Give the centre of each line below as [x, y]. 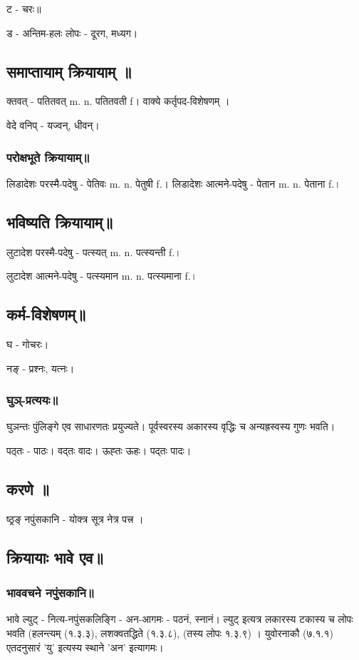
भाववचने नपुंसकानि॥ [50, 593]
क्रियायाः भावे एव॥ [55, 557]
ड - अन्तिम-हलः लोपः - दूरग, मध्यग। [72, 32]
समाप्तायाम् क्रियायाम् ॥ [69, 71]
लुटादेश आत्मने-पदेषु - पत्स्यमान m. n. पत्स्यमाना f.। [102, 276]
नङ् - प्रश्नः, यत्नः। [41, 368]
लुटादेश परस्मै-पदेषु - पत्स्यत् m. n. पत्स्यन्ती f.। [94, 252]
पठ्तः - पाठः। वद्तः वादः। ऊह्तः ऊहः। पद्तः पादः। [99, 450]
